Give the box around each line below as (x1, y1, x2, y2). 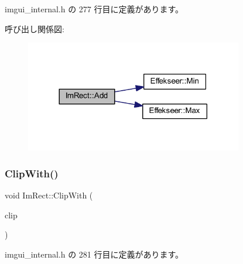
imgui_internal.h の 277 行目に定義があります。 (5, 3, 184, 15)
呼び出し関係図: (5, 22, 64, 35)
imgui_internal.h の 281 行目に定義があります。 (5, 248, 184, 260)
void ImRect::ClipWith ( (5, 189, 93, 201)
